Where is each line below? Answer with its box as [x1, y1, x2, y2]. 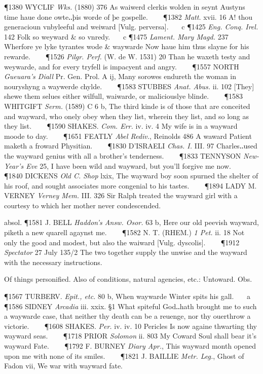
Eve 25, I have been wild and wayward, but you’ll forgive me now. [26, 160, 231, 171]
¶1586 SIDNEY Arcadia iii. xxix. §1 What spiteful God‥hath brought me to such [4, 301, 257, 311]
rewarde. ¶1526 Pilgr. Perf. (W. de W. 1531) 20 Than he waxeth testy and [4, 51, 250, 61]
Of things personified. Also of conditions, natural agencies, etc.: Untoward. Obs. [4, 274, 252, 284]
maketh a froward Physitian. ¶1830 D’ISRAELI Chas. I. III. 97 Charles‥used [4, 140, 257, 151]
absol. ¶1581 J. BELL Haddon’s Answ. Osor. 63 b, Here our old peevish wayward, [4, 217, 259, 228]
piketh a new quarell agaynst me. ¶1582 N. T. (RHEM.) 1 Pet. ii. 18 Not [4, 227, 245, 238]
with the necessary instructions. [4, 256, 102, 267]
